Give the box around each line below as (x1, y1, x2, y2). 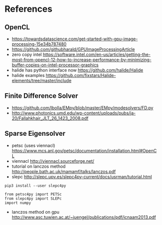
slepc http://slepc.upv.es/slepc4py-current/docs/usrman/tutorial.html (11, 174, 152, 179)
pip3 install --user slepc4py (4, 183, 67, 188)
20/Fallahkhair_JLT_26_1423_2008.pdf (11, 115, 89, 121)
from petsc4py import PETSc (4, 192, 62, 197)
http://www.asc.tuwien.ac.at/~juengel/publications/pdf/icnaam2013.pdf (11, 214, 156, 220)
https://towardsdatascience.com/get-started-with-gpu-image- (11, 36, 138, 42)
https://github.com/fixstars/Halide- (46, 73, 116, 78)
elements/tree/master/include (11, 77, 72, 83)
